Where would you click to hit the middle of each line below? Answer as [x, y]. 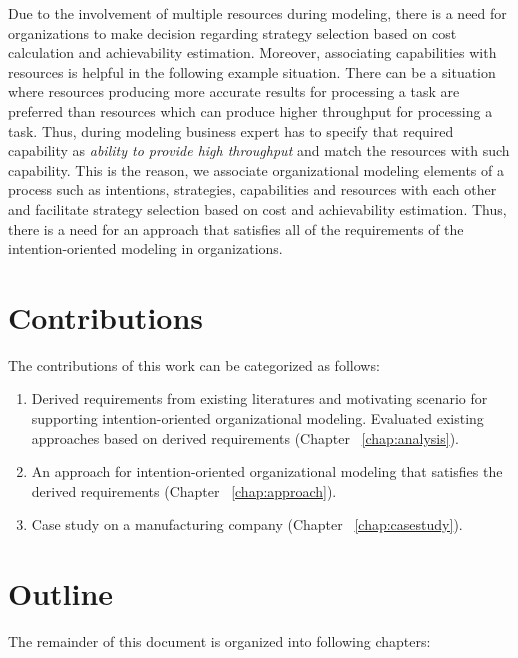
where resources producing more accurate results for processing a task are [234, 91]
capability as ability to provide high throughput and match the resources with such [259, 150]
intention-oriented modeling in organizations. [145, 248]
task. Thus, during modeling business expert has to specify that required [231, 130]
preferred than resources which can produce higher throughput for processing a [250, 110]
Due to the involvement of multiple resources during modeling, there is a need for [257, 13]
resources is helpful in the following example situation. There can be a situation [252, 71]
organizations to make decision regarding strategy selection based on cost [232, 32]
